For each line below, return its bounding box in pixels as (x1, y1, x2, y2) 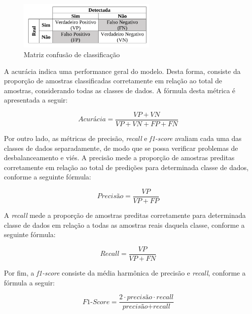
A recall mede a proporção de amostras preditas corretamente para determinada (4, 210, 246, 220)
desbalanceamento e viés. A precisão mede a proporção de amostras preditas (4, 152, 235, 163)
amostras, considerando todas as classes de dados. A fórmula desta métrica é (4, 85, 236, 95)
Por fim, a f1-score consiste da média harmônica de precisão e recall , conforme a (4, 267, 246, 278)
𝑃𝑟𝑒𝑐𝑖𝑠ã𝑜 (97, 193, 124, 200)
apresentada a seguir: (4, 95, 68, 105)
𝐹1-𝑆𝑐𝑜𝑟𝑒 (82, 298, 110, 306)
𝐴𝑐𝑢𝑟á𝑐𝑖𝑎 (78, 116, 106, 123)
